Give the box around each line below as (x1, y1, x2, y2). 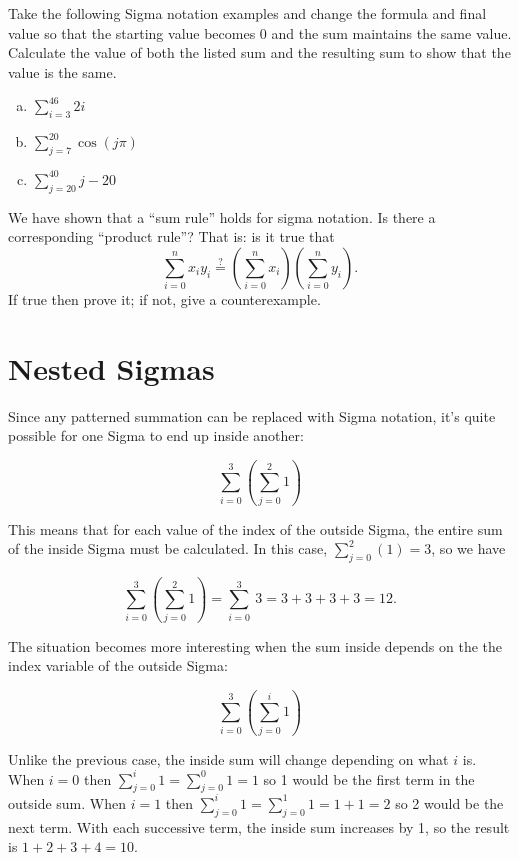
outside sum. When (8, 792, 126, 813)
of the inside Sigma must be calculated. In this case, (8, 538, 328, 559)
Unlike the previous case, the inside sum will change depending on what (8, 748, 449, 769)
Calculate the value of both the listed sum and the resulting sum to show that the (8, 42, 511, 63)
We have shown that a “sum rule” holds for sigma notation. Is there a (8, 206, 436, 227)
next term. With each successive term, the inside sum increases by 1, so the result (8, 816, 510, 837)
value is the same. (8, 61, 117, 82)
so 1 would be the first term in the (263, 768, 475, 789)
